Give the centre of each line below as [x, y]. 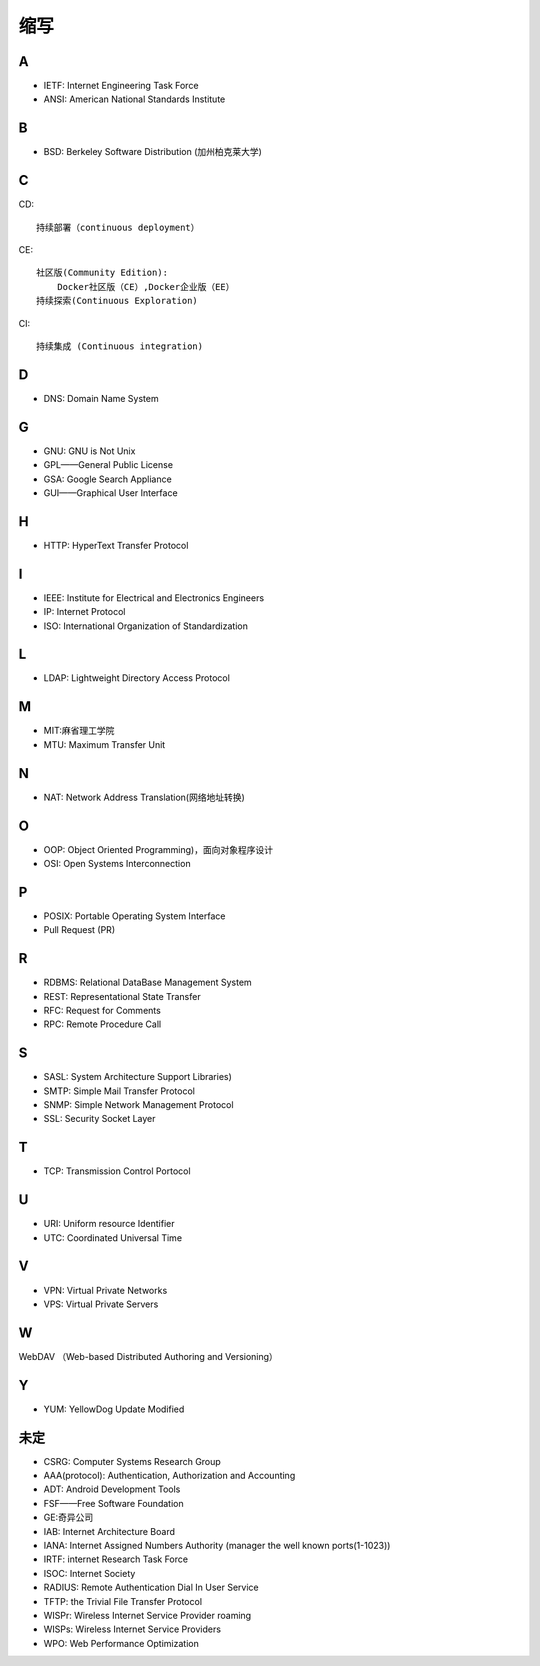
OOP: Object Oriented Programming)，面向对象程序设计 [158, 849]
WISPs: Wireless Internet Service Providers [132, 1629]
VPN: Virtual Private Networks [105, 1290]
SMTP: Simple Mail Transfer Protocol [119, 1091]
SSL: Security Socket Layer [99, 1119]
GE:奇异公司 [68, 1517]
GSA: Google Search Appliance [107, 479]
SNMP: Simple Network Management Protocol [138, 1105]
